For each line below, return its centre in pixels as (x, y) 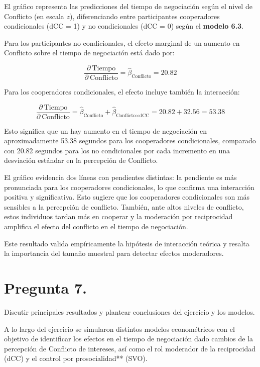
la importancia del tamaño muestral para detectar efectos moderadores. (114, 253)
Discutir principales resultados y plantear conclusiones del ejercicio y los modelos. (129, 311)
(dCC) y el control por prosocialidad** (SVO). (76, 358)
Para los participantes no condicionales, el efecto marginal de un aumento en (122, 42)
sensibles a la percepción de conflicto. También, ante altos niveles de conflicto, (124, 206)
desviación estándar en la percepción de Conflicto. (81, 160)
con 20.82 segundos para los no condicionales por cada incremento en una (117, 150)
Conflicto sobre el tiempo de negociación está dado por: (89, 53)
